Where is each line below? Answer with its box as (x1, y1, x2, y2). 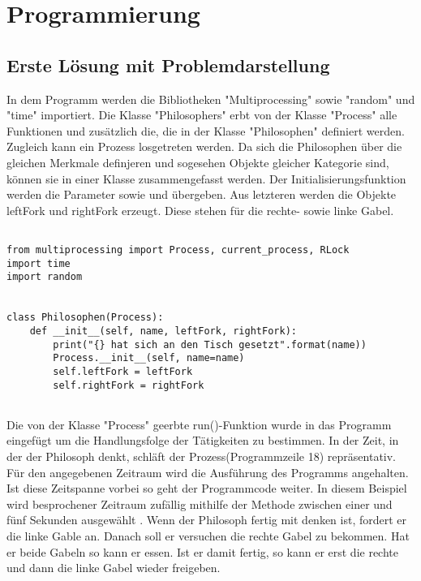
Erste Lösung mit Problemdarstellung (6, 52, 330, 77)
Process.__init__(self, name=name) (53, 352, 245, 364)
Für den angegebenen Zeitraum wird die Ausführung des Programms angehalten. (6, 463, 409, 480)
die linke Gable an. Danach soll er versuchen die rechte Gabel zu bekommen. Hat (6, 527, 410, 544)
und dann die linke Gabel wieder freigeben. (6, 559, 221, 576)
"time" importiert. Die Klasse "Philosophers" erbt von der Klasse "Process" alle (6, 106, 397, 123)
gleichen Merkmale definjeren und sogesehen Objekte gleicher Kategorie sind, (6, 153, 389, 170)
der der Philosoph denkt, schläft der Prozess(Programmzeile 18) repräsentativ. (6, 448, 397, 465)
